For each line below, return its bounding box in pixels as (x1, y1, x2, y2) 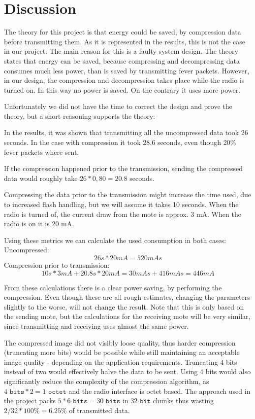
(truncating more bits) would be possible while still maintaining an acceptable (4, 347, 240, 357)
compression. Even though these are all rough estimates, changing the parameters (4, 292, 250, 302)
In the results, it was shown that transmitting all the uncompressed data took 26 (4, 127, 248, 138)
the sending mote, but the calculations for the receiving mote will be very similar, (4, 311, 251, 321)
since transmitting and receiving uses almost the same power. (4, 320, 189, 331)
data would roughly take (4, 173, 78, 183)
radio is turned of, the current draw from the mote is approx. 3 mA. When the (4, 209, 241, 219)
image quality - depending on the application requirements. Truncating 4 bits (4, 356, 237, 367)
